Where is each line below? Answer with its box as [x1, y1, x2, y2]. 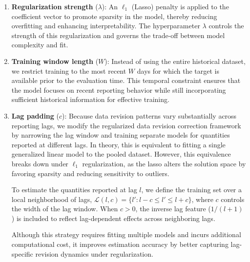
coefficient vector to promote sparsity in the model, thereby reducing [11, 11, 217, 21]
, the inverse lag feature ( [135, 203, 211, 214]
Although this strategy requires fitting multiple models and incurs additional [11, 229, 241, 240]
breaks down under [11, 158, 68, 168]
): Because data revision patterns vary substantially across [62, 110, 237, 121]
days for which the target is [137, 65, 219, 76]
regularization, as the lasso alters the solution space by [82, 158, 246, 168]
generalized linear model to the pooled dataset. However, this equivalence [11, 149, 231, 159]
